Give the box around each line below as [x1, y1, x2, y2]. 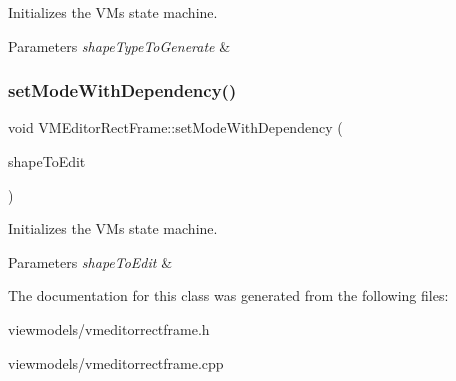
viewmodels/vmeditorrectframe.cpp [8, 352, 224, 373]
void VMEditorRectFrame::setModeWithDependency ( [8, 117, 343, 138]
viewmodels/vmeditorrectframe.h [8, 318, 210, 339]
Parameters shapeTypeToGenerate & [8, 35, 231, 56]
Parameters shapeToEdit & [8, 251, 173, 272]
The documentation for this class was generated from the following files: [8, 285, 449, 306]
